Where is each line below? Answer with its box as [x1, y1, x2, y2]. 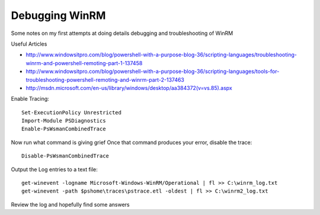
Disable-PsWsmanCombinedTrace [21, 153, 110, 159]
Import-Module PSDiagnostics [21, 117, 106, 124]
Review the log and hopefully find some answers [11, 201, 130, 208]
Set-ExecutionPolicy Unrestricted [21, 109, 121, 115]
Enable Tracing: [11, 95, 50, 102]
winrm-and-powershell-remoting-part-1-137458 [25, 59, 143, 66]
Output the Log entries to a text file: [11, 166, 98, 173]
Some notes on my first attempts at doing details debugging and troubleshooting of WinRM [11, 30, 233, 37]
